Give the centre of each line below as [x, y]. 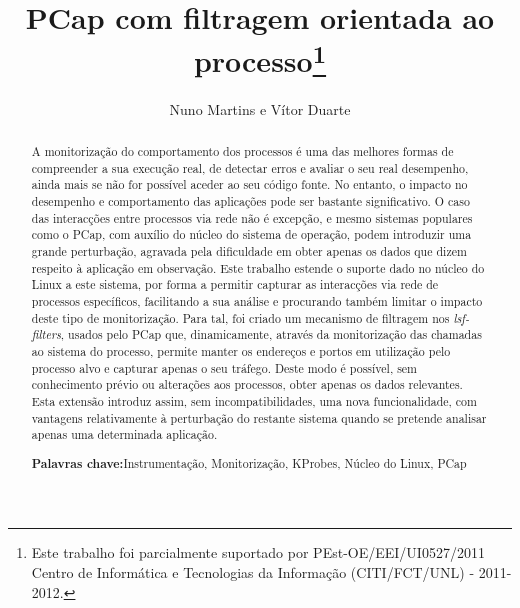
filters [46, 334]
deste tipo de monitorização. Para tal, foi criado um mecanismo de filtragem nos [240, 317]
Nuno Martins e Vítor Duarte [260, 108]
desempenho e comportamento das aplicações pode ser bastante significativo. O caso [250, 201]
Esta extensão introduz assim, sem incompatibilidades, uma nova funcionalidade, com [254, 400]
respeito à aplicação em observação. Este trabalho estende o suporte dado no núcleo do [258, 267]
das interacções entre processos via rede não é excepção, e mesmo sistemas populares [252, 217]
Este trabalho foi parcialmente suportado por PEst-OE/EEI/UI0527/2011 [258, 552]
